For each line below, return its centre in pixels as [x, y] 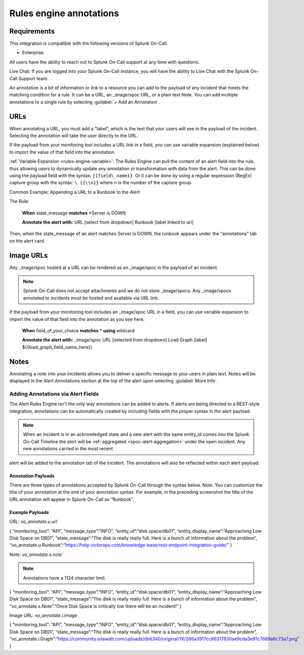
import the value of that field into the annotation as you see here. [77, 319]
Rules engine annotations [64, 13]
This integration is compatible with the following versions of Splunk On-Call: [89, 44]
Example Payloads [29, 512]
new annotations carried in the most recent [68, 449]
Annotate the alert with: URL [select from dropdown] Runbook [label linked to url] [108, 222]
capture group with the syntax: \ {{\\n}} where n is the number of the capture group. [101, 183]
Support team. [33, 78]
